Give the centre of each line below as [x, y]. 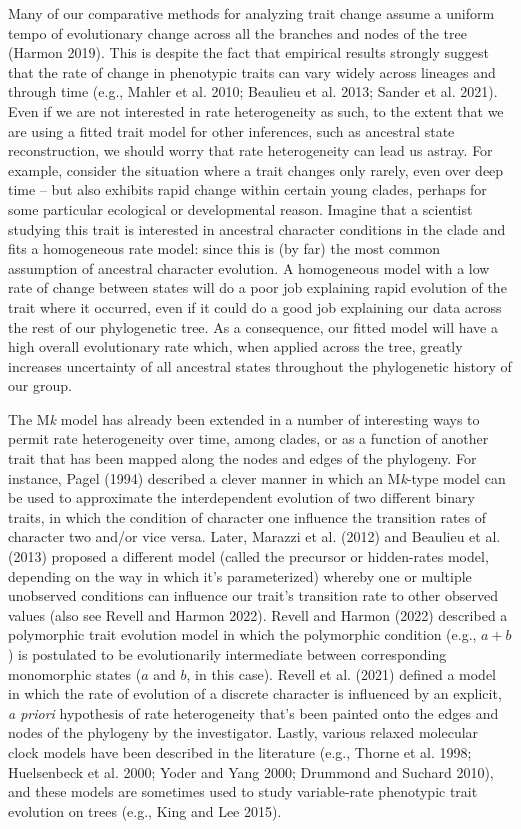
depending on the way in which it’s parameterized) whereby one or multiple [240, 575]
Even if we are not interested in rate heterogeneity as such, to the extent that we [256, 110]
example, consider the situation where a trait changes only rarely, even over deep [256, 169]
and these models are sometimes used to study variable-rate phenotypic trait [243, 791]
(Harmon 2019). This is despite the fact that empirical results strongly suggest [249, 52]
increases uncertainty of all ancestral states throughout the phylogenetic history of [260, 365]
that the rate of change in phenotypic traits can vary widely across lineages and [252, 71]
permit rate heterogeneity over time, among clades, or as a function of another [248, 438]
